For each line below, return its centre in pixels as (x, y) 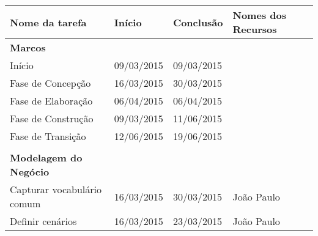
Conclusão (198, 22)
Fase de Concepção (50, 83)
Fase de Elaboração (51, 101)
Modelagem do (46, 157)
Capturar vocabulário (56, 189)
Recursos (255, 29)
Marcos (28, 47)
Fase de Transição (48, 136)
